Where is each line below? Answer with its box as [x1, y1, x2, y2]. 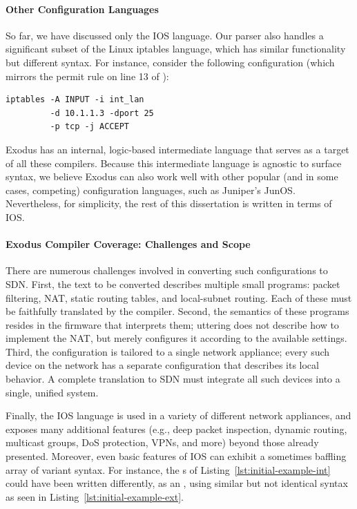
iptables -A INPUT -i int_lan [6, 95, 144, 105]
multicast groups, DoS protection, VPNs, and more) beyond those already [6, 435, 319, 450]
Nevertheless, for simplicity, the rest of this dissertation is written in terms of [6, 196, 332, 211]
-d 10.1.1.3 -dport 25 [50, 108, 154, 118]
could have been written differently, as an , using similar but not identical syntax [6, 476, 348, 490]
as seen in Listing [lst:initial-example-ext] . [6, 489, 184, 503]
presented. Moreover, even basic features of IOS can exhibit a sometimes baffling [6, 449, 347, 463]
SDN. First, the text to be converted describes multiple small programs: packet [6, 276, 340, 291]
